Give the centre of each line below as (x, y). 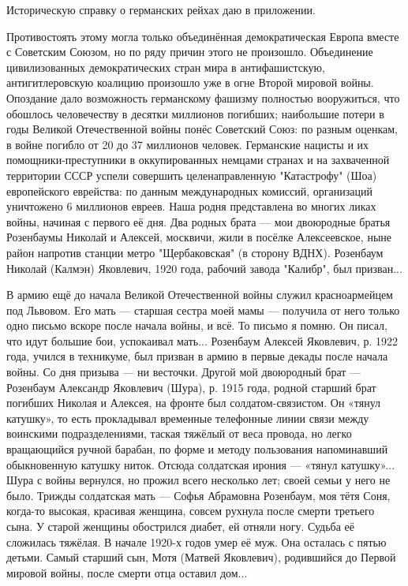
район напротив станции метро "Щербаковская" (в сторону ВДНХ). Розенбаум (195, 252)
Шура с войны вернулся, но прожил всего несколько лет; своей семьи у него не (198, 480)
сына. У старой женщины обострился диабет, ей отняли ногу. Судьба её (180, 526)
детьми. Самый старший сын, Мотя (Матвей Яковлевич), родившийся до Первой (201, 557)
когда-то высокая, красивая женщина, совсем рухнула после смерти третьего (191, 511)
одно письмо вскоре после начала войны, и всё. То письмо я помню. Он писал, (197, 325)
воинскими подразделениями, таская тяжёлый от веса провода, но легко (179, 433)
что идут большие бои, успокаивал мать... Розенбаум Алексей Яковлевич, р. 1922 (202, 340)
